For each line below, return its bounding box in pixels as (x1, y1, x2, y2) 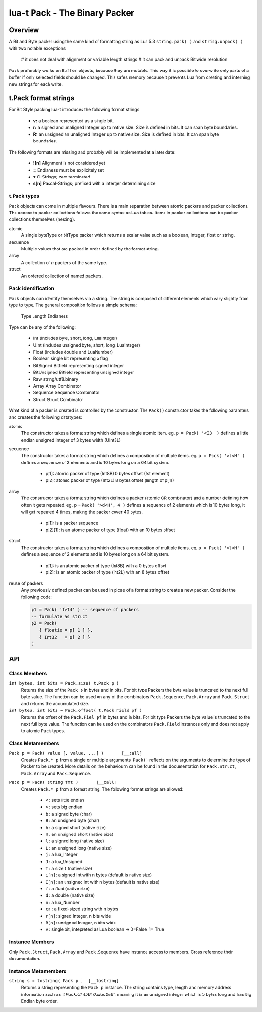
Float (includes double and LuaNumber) (33, 349, 113, 355)
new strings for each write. (9, 81, 63, 87)
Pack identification (9, 285, 54, 292)
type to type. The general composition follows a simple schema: (9, 302, 137, 308)
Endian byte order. (21, 998, 58, 1004)
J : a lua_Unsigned (45, 858, 82, 864)
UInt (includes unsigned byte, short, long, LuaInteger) (33, 342, 140, 348)
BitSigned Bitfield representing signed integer (33, 362, 124, 368)
